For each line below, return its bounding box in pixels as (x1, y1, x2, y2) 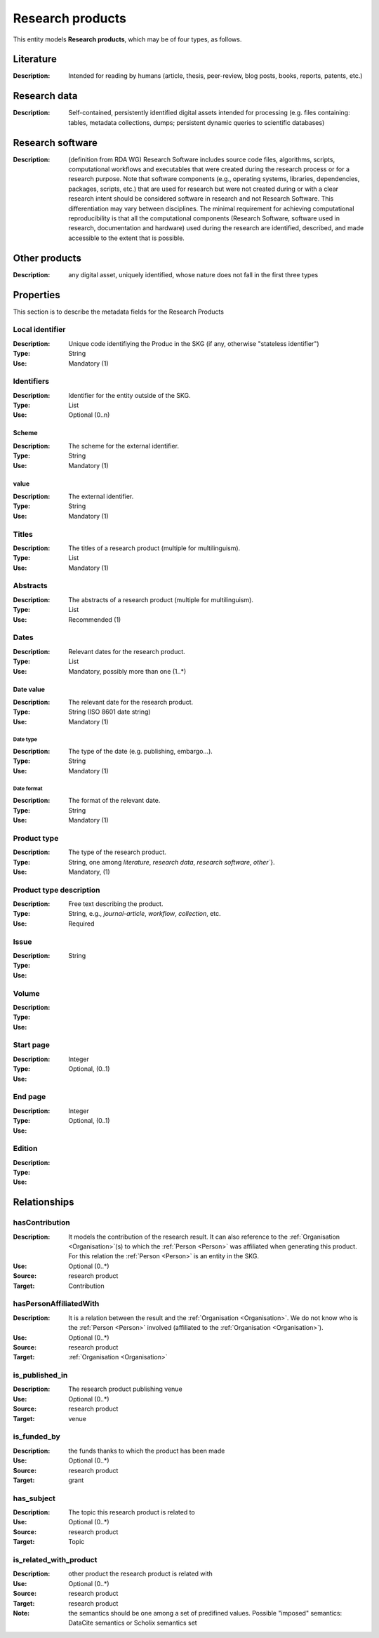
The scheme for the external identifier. (68, 441, 179, 450)
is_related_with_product (13, 1555, 98, 1564)
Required (68, 919, 95, 928)
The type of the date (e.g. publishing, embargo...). (68, 747, 213, 756)
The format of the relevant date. (68, 797, 161, 805)
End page (13, 1092, 46, 1102)
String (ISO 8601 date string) (68, 707, 151, 716)
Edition (13, 1144, 38, 1154)
